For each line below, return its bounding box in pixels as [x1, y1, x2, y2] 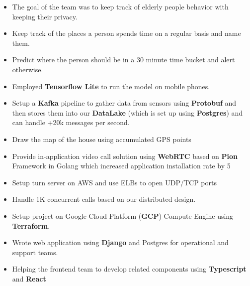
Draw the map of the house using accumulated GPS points [12, 134, 191, 144]
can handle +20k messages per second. [12, 117, 130, 128]
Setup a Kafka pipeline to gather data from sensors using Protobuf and [12, 98, 237, 108]
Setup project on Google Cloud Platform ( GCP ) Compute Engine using [12, 210, 234, 221]
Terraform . [12, 220, 50, 231]
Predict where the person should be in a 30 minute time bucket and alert [12, 54, 235, 65]
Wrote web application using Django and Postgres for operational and [12, 237, 229, 248]
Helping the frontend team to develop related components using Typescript [12, 264, 247, 274]
